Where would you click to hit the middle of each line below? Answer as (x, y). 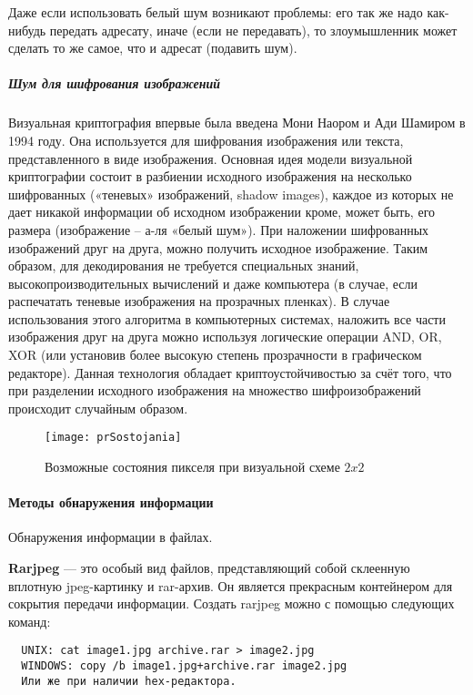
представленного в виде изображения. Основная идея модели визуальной (211, 158)
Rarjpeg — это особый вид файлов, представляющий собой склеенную (209, 568)
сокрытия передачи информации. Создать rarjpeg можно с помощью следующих (231, 603)
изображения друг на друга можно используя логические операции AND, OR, (225, 337)
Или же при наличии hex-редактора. (129, 681)
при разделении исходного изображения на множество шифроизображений (215, 390)
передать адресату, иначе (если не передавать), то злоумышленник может (253, 30)
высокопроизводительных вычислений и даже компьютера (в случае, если (213, 283)
